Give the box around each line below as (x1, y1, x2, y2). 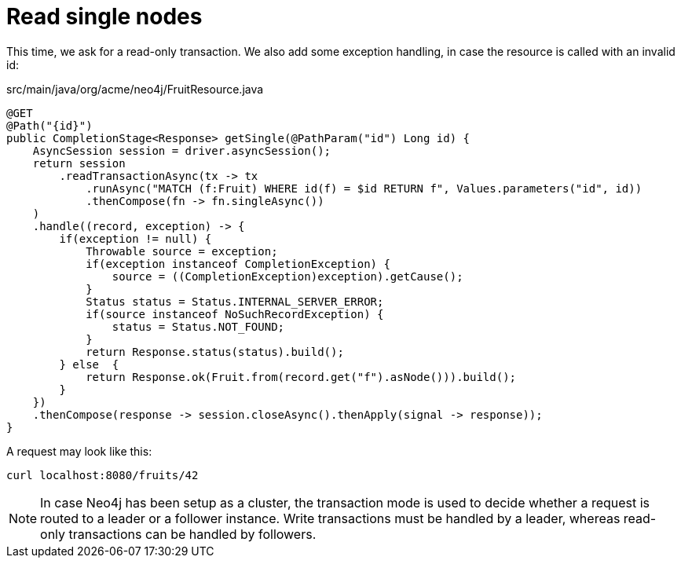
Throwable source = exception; (86, 244, 278, 258)
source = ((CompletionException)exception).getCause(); (112, 269, 463, 283)
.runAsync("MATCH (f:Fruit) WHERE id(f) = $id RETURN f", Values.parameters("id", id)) (86, 181, 643, 195)
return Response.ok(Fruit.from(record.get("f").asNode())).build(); (86, 370, 517, 383)
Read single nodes (6, 3, 203, 30)
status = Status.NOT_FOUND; (112, 320, 285, 333)
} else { (59, 357, 119, 371)
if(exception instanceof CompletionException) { (86, 257, 390, 270)
